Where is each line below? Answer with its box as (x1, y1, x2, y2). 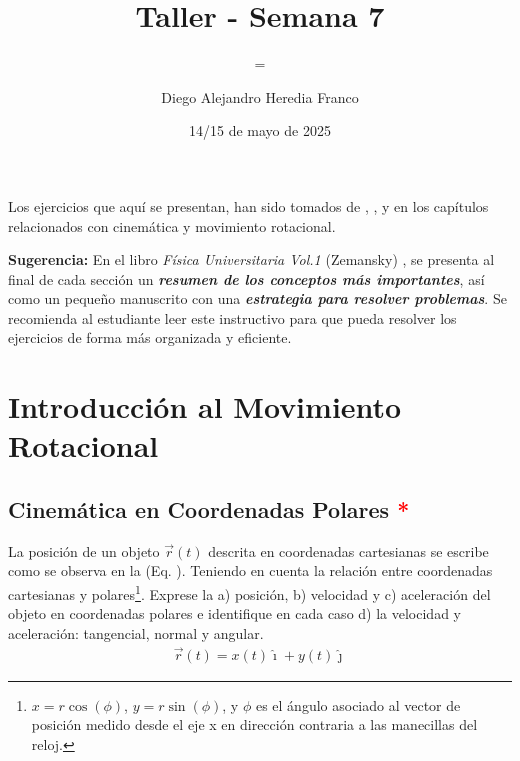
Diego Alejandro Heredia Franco (161, 86, 359, 107)
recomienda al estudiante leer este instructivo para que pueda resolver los (8, 307, 457, 328)
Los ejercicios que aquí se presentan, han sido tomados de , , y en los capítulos (8, 195, 489, 216)
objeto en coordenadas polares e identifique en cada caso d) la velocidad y (8, 603, 461, 624)
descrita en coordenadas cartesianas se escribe (208, 540, 489, 561)
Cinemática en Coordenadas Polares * (8, 494, 410, 525)
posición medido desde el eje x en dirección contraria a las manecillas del (31, 714, 478, 735)
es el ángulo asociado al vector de (255, 694, 461, 715)
